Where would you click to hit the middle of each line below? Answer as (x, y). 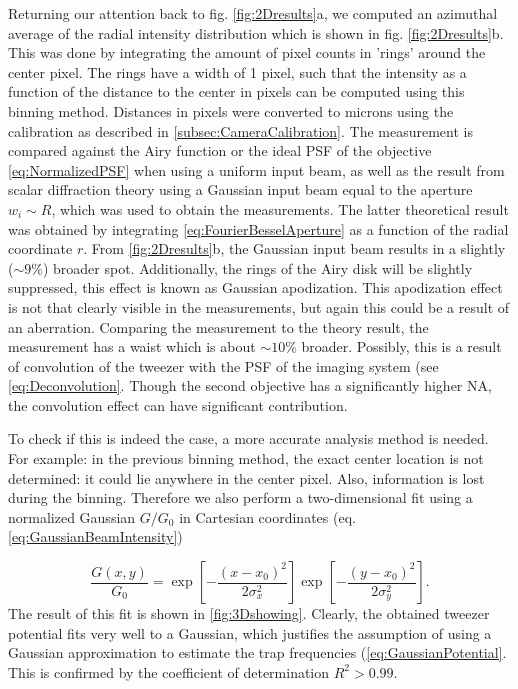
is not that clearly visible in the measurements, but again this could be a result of (259, 306)
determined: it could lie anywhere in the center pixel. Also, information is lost (246, 477)
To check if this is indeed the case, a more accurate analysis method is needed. (248, 438)
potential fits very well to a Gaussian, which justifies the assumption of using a (250, 632)
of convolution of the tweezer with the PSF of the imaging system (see (223, 365)
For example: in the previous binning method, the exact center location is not (246, 458)
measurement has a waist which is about (132, 346)
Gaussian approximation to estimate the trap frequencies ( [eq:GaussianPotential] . (257, 652)
